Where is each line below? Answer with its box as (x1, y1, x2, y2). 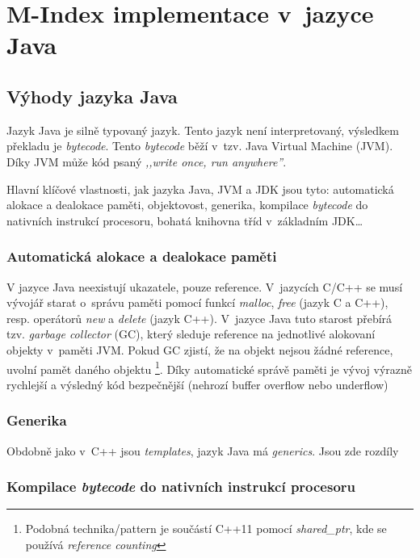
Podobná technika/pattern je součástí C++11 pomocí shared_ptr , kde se (25, 520, 387, 537)
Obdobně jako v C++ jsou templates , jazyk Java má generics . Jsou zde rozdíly (6, 442, 399, 459)
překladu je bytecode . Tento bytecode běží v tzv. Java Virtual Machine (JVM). (6, 137, 393, 154)
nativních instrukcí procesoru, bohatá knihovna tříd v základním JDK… (6, 212, 363, 229)
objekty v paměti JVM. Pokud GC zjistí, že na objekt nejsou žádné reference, (6, 341, 393, 358)
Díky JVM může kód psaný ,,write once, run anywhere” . (6, 153, 287, 170)
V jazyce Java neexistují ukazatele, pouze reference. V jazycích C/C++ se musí (6, 278, 403, 295)
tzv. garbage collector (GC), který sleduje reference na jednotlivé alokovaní (6, 325, 376, 342)
